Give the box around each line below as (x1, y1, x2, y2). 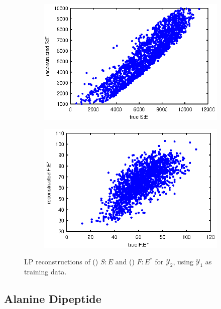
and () (115, 256, 135, 267)
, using (173, 256, 193, 267)
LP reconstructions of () (24, 256, 98, 267)
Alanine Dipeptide (4, 291, 101, 306)
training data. (24, 266, 67, 277)
